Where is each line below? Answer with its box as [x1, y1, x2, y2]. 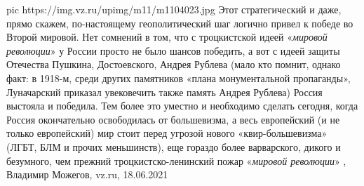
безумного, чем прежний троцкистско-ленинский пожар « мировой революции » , [6, 153, 346, 168]
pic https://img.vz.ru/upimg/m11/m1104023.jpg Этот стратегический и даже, [6, 2, 342, 16]
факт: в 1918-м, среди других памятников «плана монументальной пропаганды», [6, 70, 351, 85]
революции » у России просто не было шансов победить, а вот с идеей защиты [6, 43, 340, 58]
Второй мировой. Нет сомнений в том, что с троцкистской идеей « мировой [6, 29, 328, 44]
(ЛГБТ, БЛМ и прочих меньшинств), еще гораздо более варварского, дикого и [6, 139, 341, 154]
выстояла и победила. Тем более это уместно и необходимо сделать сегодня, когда [6, 98, 358, 113]
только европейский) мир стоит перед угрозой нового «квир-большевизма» [6, 126, 328, 140]
